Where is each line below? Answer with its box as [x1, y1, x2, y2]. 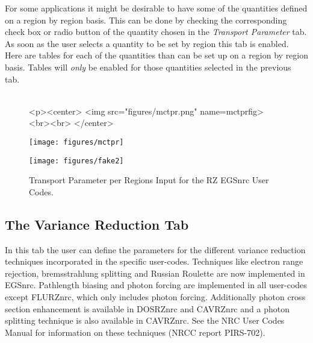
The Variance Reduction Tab [5, 215, 189, 233]
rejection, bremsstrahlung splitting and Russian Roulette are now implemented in [5, 266, 305, 279]
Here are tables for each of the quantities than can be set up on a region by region [5, 49, 309, 61]
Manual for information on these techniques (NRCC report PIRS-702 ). [5, 326, 265, 338]
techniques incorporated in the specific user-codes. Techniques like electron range [5, 255, 303, 268]
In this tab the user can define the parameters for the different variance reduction [5, 243, 306, 256]
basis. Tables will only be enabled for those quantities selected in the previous [5, 60, 291, 73]
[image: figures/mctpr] [29, 137, 124, 146]
